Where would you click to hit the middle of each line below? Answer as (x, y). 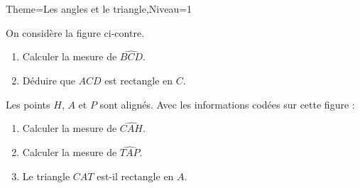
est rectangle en (139, 80)
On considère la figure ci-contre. (75, 32)
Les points (28, 104)
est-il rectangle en (135, 176)
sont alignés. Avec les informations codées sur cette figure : (227, 104)
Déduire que (49, 80)
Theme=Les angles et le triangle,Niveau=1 (99, 9)
